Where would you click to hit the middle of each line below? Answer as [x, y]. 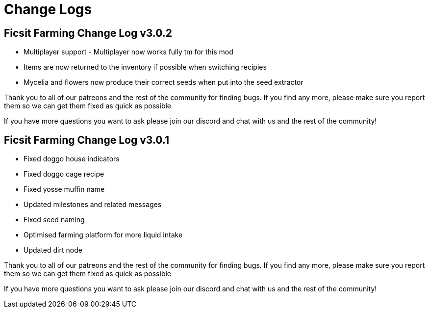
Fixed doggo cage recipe [64, 174]
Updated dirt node [53, 250]
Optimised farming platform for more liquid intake [103, 235]
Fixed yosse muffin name [64, 189]
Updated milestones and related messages [93, 205]
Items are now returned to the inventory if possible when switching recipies [145, 67]
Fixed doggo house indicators [72, 159]
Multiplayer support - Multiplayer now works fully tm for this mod [128, 52]
